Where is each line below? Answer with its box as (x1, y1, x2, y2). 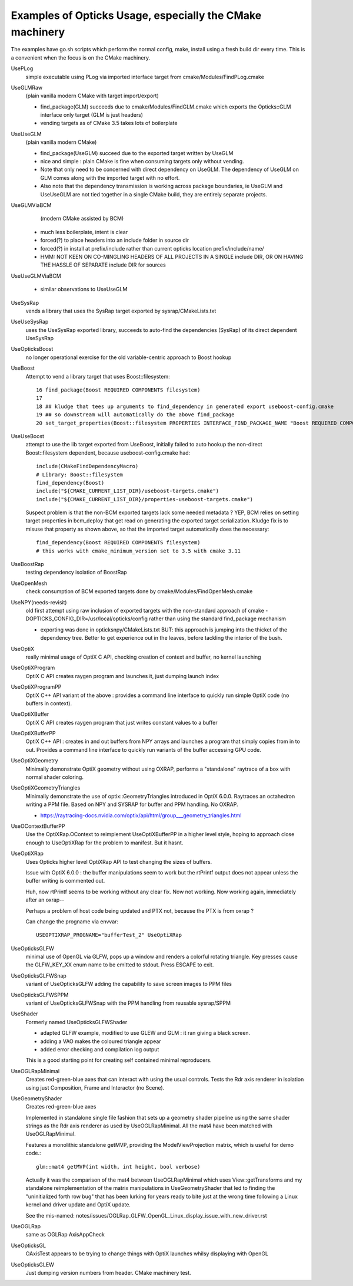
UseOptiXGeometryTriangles (11, 784, 81, 791)
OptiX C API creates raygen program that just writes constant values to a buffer (25, 719, 218, 726)
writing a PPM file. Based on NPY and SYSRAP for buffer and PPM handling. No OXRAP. (25, 801, 238, 808)
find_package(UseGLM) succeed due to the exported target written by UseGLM (40, 149, 234, 156)
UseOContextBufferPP (11, 823, 65, 830)
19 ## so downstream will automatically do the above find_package (36, 412, 235, 418)
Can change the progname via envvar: (25, 917, 119, 925)
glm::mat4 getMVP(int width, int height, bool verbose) (36, 1163, 201, 1170)
